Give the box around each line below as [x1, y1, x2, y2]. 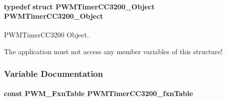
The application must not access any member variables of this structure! [4, 46, 223, 56]
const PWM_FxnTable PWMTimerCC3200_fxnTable [4, 88, 193, 99]
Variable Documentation [4, 67, 103, 79]
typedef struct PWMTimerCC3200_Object [4, 1, 155, 11]
